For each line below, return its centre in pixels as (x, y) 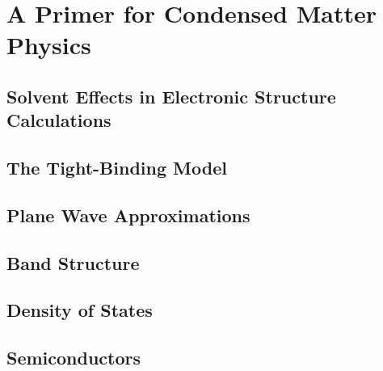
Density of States (80, 310)
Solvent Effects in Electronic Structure (171, 96)
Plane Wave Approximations (128, 215)
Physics (49, 45)
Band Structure (73, 262)
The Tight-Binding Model (117, 168)
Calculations (59, 120)
